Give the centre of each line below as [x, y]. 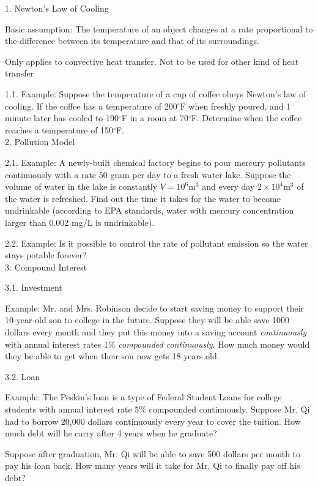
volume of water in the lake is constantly [81, 186]
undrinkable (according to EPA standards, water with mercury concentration [150, 210]
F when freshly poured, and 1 [235, 106]
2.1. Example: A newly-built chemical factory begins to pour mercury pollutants [155, 162]
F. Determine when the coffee [246, 118]
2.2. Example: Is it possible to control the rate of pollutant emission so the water [157, 243]
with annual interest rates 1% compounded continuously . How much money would [157, 344]
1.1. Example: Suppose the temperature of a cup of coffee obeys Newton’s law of [156, 93]
